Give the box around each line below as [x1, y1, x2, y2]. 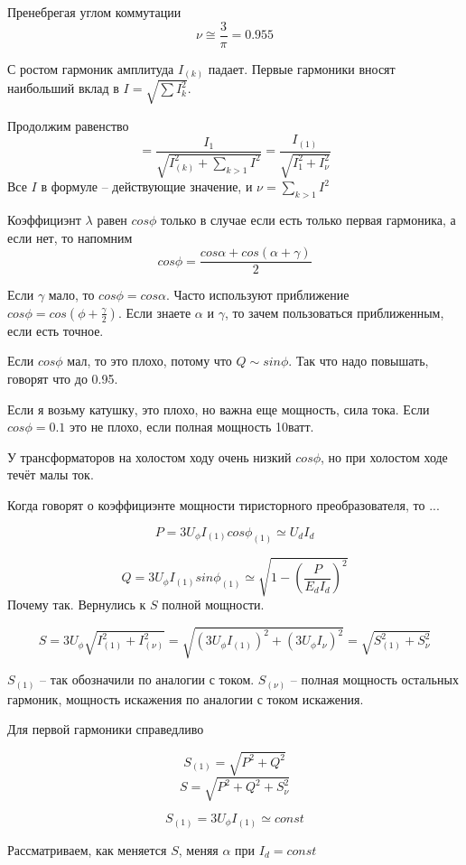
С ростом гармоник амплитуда [7, 59, 174, 78]
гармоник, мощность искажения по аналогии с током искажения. [7, 689, 364, 708]
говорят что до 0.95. [7, 369, 118, 388]
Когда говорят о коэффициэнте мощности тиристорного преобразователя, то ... [7, 496, 440, 515]
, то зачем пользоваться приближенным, [224, 302, 444, 321]
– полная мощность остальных [290, 670, 459, 689]
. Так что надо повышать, [288, 351, 429, 370]
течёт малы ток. [7, 465, 94, 484]
